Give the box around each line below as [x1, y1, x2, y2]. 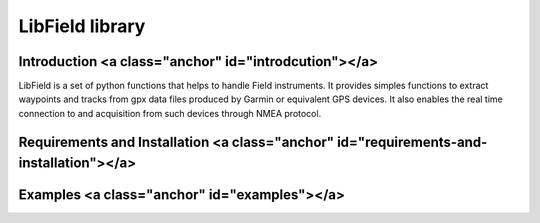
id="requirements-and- [336, 133, 488, 150]
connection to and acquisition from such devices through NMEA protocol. [18, 107, 322, 119]
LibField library [18, 15, 146, 37]
